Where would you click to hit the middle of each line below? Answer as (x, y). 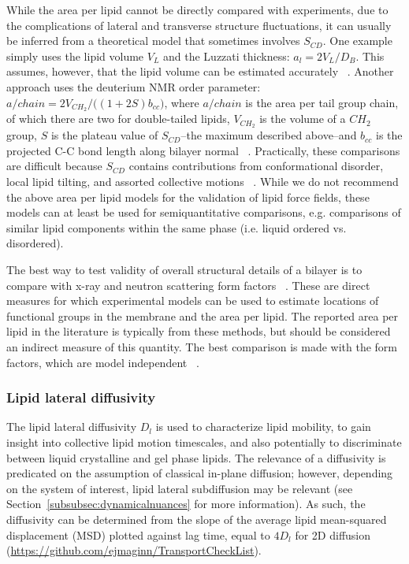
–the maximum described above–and (269, 135)
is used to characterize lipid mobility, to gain (263, 427)
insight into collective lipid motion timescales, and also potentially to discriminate (204, 442)
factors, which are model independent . (103, 362)
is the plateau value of (104, 135)
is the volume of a (303, 119)
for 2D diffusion (333, 534)
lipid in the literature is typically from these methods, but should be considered (199, 331)
